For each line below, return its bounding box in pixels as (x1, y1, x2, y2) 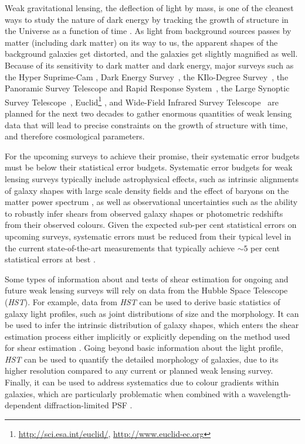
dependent (5, 399, 42, 411)
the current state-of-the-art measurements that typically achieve (5, 241, 235, 254)
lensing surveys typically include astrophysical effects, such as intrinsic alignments (5, 172, 299, 185)
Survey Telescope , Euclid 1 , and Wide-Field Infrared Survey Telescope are (5, 94, 279, 108)
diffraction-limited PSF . (44, 399, 133, 411)
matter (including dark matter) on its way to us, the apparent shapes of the (5, 36, 278, 48)
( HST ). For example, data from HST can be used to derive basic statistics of (5, 295, 280, 308)
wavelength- (248, 387, 291, 399)
